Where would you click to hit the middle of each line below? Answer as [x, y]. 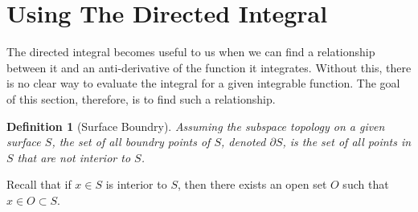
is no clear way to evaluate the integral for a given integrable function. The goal [203, 83]
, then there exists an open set [252, 184]
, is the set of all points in [347, 142]
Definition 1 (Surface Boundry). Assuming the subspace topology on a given [196, 126]
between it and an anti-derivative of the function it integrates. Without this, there [209, 67]
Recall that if [39, 184]
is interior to [136, 184]
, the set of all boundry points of [131, 142]
